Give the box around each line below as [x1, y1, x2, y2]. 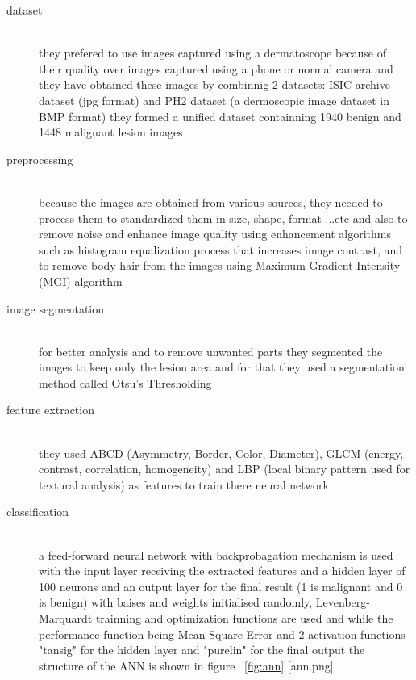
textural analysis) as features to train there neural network [39, 476, 329, 493]
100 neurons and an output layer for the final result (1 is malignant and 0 [39, 577, 403, 594]
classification [6, 503, 69, 520]
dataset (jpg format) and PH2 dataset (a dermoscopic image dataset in [39, 91, 389, 108]
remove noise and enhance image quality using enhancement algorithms [39, 225, 392, 242]
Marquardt [39, 610, 93, 626]
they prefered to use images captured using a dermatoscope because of [39, 44, 387, 61]
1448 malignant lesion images [39, 124, 183, 141]
